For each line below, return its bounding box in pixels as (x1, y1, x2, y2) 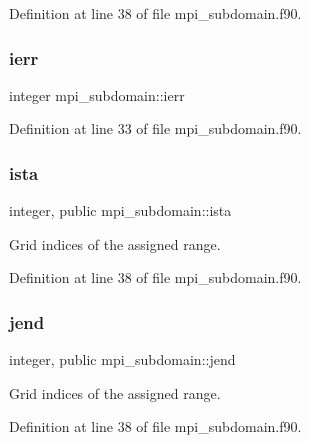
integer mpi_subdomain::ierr (9, 84, 185, 105)
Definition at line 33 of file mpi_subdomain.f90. (9, 118, 302, 139)
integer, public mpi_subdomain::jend (9, 349, 236, 370)
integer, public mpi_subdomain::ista (9, 200, 232, 221)
